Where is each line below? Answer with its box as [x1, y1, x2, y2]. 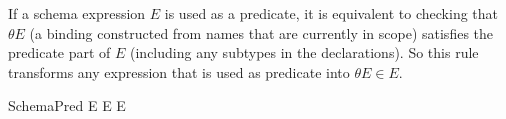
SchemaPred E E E [8, 95, 126, 116]
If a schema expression [8, 3, 146, 23]
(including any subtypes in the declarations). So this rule [130, 42, 479, 63]
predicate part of [8, 42, 111, 63]
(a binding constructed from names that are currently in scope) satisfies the [29, 22, 494, 43]
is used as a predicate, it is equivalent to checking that [164, 3, 499, 23]
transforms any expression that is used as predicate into [8, 61, 350, 82]
